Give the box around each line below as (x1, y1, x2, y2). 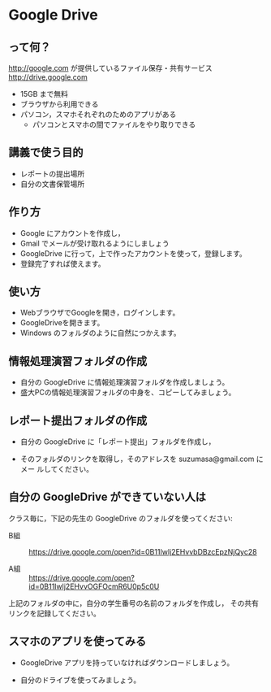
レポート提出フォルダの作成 (8, 413, 148, 428)
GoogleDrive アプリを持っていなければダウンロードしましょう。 (19, 657, 234, 668)
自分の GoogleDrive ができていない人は (8, 490, 207, 504)
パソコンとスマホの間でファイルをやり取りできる (32, 120, 196, 129)
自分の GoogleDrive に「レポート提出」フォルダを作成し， (19, 437, 216, 446)
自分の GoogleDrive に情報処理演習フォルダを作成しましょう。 (19, 377, 230, 387)
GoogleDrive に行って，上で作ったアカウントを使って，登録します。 (19, 248, 247, 258)
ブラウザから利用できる (19, 99, 99, 109)
